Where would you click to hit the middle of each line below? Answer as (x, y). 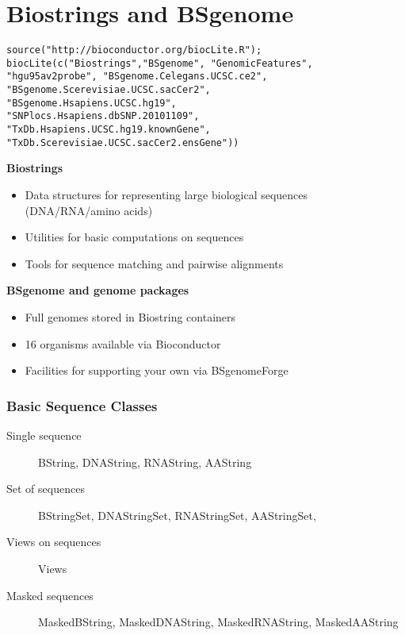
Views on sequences (54, 542)
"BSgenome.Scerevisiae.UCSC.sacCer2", (109, 90)
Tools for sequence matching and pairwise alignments (154, 263)
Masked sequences (50, 595)
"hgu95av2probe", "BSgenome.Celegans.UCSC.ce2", (137, 77)
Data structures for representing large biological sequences (166, 194)
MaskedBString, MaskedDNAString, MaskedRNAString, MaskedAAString (218, 622)
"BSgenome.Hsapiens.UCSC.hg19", (92, 103)
